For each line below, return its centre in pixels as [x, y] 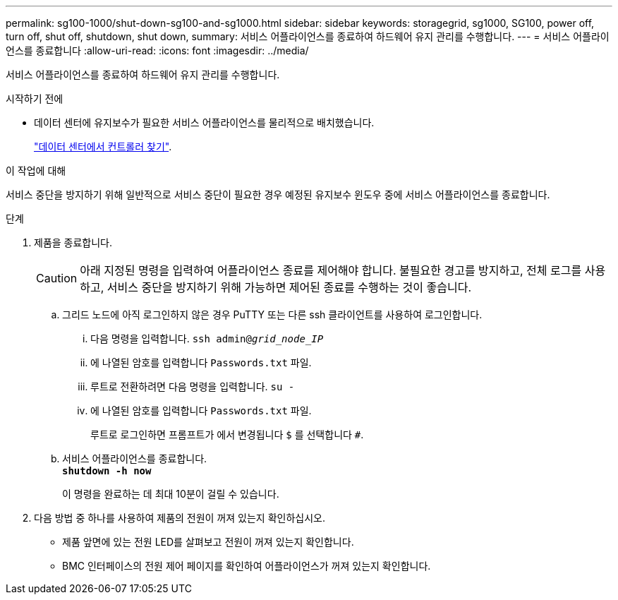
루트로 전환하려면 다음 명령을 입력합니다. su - [193, 386]
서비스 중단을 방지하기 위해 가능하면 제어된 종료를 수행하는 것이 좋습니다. [289, 287]
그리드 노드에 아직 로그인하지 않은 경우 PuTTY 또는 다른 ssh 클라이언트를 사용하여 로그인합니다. [272, 314]
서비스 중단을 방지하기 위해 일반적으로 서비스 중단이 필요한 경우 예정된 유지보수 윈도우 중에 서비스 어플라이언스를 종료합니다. [278, 194]
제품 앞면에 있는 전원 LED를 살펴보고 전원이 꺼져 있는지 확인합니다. [208, 542]
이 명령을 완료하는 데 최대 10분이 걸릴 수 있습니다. [171, 494]
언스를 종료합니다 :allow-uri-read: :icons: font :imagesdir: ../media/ [157, 50]
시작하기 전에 [35, 98]
